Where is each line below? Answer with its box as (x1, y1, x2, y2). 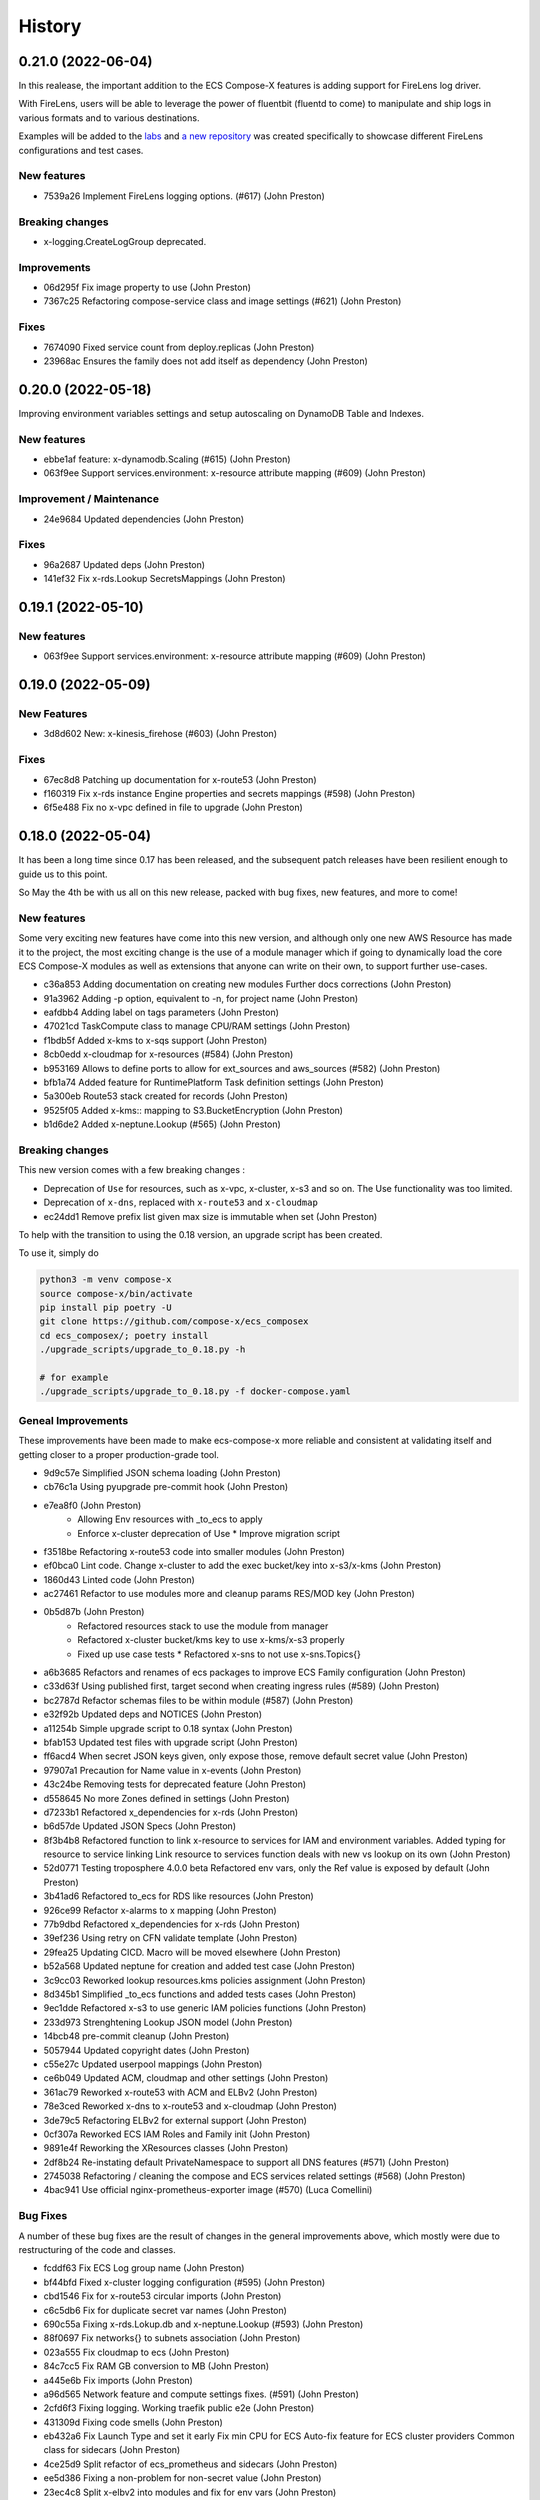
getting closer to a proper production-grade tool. (18, 1448, 220, 1460)
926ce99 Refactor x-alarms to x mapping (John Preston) (43, 1904, 277, 1916)
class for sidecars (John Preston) (43, 2444, 181, 2456)
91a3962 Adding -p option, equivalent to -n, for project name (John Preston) (43, 992, 359, 1004)
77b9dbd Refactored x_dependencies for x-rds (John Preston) (43, 1918, 300, 1930)
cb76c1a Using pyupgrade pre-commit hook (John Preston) (43, 1481, 289, 1493)
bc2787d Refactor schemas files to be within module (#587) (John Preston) (43, 1694, 354, 1706)
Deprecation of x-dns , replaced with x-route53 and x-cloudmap (43, 1196, 319, 1209)
